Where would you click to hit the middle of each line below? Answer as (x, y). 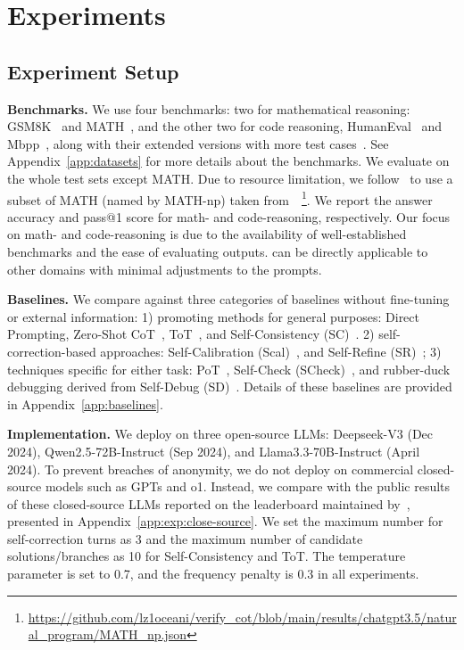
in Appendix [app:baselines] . (85, 403)
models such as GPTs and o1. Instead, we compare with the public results (248, 486)
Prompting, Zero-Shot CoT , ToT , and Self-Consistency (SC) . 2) (191, 334)
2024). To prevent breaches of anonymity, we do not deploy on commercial (211, 469)
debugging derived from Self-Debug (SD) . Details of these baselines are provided (230, 387)
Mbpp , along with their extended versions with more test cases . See (198, 143)
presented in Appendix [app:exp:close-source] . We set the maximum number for (225, 521)
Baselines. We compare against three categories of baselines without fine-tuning (228, 299)
